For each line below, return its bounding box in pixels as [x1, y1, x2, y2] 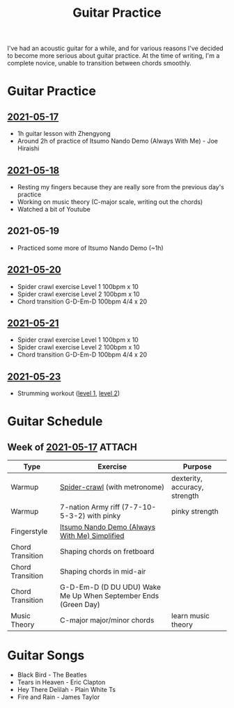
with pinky [86, 511, 121, 521]
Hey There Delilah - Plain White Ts [17, 686, 116, 694]
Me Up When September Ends [60, 591, 159, 601]
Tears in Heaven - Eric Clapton [17, 678, 106, 686]
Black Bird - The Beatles [17, 670, 87, 679]
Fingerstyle [10, 527, 48, 537]
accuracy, [171, 482, 204, 492]
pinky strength [171, 507, 219, 517]
